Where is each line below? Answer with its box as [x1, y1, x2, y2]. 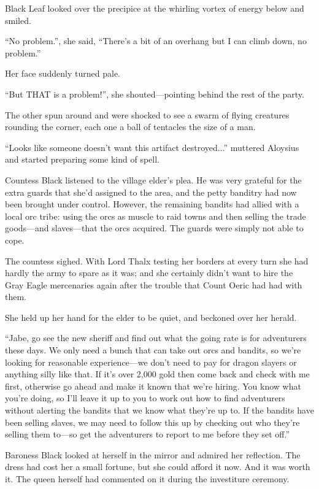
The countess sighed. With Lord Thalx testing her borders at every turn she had [5, 254, 309, 267]
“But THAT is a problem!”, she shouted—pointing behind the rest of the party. [5, 87, 304, 100]
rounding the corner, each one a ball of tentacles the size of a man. [5, 120, 256, 133]
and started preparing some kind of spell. [5, 153, 159, 166]
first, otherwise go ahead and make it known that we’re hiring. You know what [5, 379, 301, 392]
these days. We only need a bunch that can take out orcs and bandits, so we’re [5, 344, 301, 356]
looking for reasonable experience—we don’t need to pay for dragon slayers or [5, 355, 297, 368]
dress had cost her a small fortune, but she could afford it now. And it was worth [5, 460, 310, 473]
